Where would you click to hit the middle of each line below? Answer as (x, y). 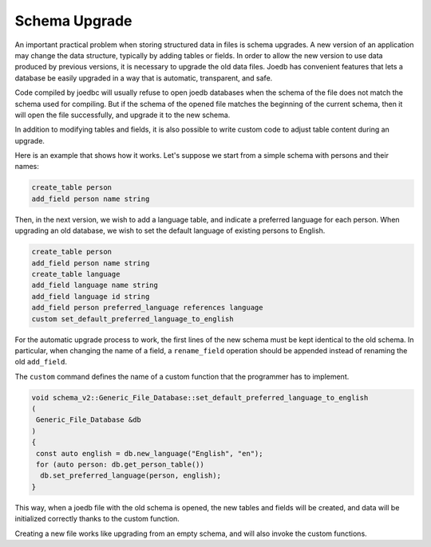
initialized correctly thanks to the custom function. (97, 519)
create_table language (76, 274)
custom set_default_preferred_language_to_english (133, 319)
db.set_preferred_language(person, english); (130, 476)
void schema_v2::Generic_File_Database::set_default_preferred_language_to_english (200, 397)
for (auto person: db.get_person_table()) (121, 465)
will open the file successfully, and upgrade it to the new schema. (123, 115)
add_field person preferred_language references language (147, 308)
